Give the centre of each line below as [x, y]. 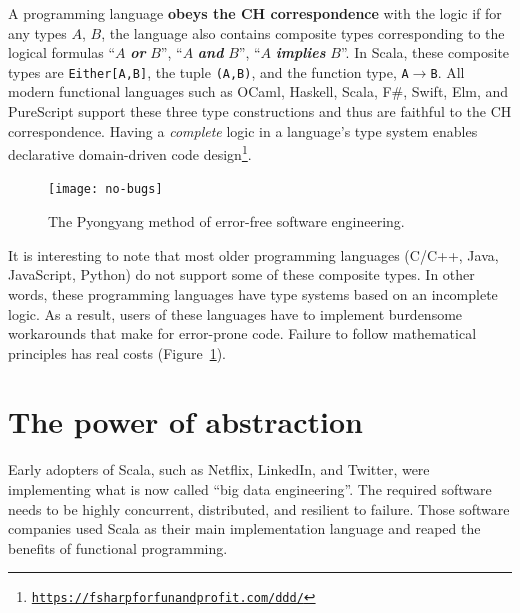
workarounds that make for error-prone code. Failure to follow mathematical [242, 333]
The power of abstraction [185, 421]
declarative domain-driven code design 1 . [130, 152]
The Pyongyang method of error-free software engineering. [226, 221]
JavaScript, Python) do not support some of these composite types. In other [241, 274]
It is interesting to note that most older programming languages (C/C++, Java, [253, 254]
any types [37, 32]
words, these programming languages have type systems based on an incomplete [253, 293]
